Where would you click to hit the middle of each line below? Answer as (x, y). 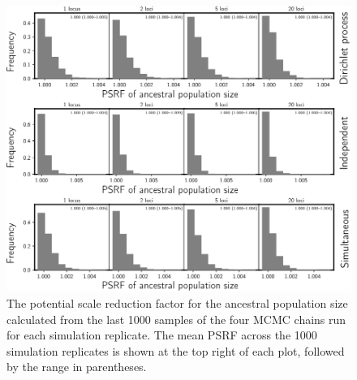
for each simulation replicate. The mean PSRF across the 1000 (162, 335)
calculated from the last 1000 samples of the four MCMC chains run (176, 319)
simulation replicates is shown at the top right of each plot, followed (176, 350)
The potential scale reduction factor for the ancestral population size (177, 302)
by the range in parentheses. (77, 367)
